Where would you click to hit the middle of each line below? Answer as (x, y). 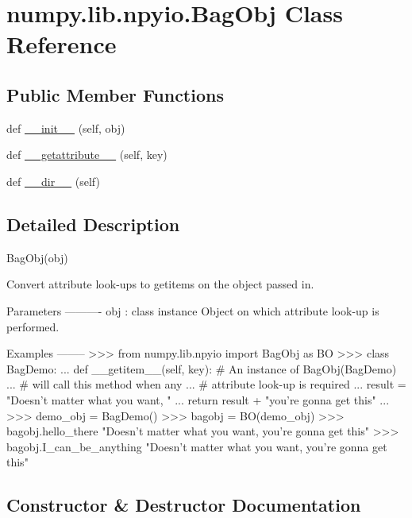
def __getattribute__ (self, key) (87, 155)
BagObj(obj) (37, 257)
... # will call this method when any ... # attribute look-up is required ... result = (206, 384)
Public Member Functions (115, 94)
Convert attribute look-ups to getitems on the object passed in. (160, 284)
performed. (33, 326)
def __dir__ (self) (53, 181)
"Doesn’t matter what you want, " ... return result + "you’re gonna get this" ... (198, 399)
